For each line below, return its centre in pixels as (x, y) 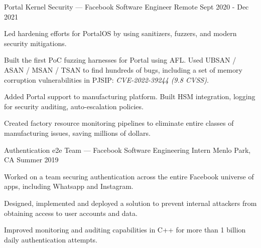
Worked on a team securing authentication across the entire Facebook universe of (129, 176)
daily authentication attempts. (51, 239)
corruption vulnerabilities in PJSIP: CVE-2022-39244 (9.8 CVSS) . (106, 79)
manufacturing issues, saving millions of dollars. (77, 133)
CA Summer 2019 (31, 160)
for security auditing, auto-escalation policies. (74, 106)
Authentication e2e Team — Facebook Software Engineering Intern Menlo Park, (127, 150)
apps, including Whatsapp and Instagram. (69, 186)
